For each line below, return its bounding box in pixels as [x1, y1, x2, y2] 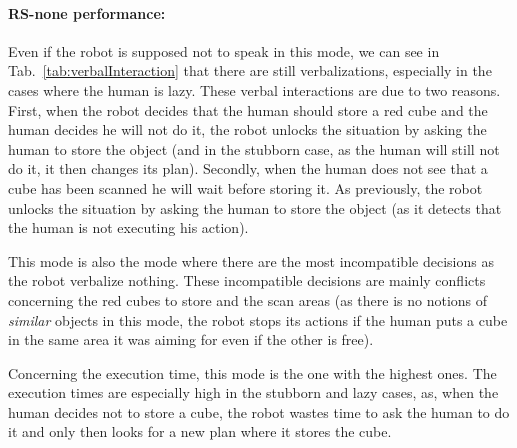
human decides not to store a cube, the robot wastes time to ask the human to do [8, 401, 510, 422]
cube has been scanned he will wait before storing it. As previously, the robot [8, 177, 483, 198]
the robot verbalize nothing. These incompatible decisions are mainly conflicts [8, 270, 486, 291]
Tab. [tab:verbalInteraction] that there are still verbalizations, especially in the [8, 60, 492, 81]
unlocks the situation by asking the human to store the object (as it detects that [8, 197, 502, 218]
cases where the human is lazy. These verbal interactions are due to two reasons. [8, 79, 501, 100]
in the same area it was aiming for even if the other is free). [8, 329, 374, 350]
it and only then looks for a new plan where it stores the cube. [8, 421, 392, 442]
